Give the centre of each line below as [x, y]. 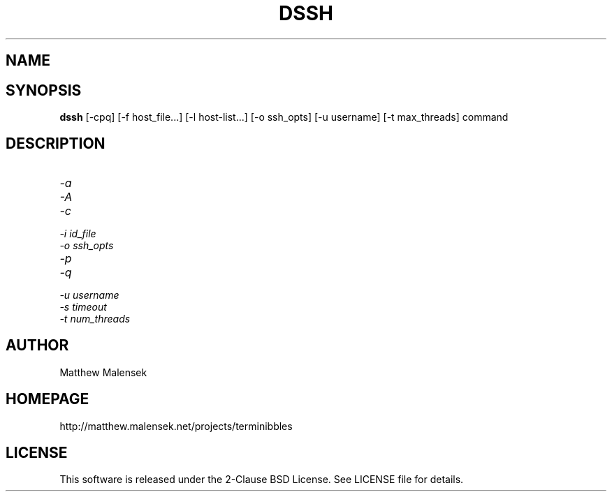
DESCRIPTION [56, 144]
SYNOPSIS [44, 90]
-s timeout [83, 306]
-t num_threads [95, 318]
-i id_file [78, 233]
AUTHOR [37, 346]
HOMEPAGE [48, 399]
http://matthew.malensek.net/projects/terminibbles [176, 426]
